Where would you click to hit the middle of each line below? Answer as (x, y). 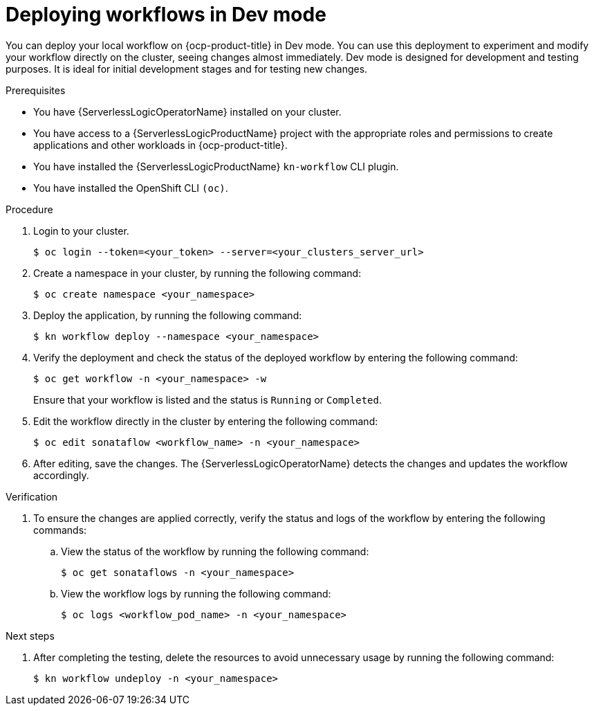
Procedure (29, 209)
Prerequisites (36, 90)
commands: (60, 530)
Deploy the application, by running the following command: (168, 315)
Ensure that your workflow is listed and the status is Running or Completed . (207, 399)
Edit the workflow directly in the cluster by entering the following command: (206, 421)
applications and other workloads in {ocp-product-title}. (160, 145)
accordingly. (61, 475)
